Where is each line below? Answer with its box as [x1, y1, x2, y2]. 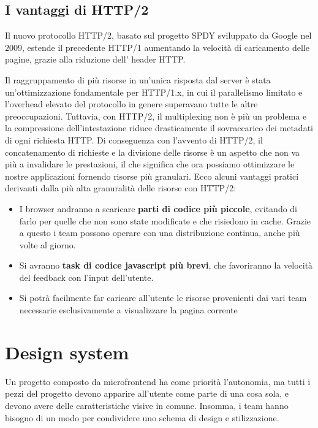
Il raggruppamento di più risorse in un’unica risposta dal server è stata [5, 73, 271, 86]
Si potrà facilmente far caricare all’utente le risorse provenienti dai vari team [19, 291, 307, 304]
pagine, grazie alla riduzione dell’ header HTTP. [5, 53, 186, 66]
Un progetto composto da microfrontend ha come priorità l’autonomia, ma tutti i [5, 375, 311, 388]
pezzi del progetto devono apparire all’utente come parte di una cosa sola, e [5, 387, 289, 400]
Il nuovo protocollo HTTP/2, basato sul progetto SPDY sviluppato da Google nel [5, 29, 312, 42]
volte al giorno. [19, 238, 76, 251]
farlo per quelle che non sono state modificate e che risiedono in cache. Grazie [19, 214, 311, 227]
